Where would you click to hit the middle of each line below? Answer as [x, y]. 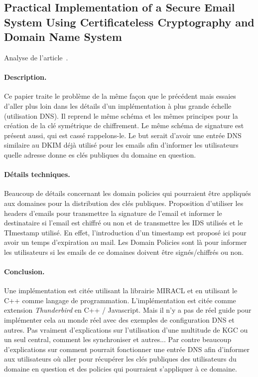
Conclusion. [24, 272]
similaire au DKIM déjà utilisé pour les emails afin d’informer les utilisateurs [121, 145]
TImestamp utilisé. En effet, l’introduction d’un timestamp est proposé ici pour [125, 232]
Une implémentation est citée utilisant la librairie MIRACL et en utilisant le [121, 290]
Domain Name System [63, 37]
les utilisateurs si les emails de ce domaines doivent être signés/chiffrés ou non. [124, 252]
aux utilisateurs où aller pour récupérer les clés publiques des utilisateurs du [120, 359]
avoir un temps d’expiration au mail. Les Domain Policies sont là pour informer [126, 242]
